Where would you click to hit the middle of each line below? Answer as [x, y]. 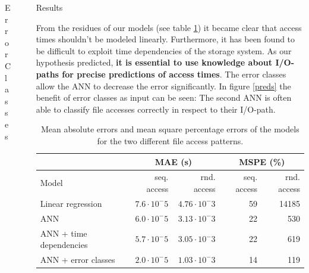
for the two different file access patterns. [170, 140]
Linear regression [71, 203]
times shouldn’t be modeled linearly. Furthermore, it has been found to [165, 39]
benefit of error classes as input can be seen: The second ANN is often [164, 97]
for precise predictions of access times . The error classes [174, 74]
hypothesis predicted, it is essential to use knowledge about [154, 62]
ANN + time [64, 233]
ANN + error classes [78, 259]
